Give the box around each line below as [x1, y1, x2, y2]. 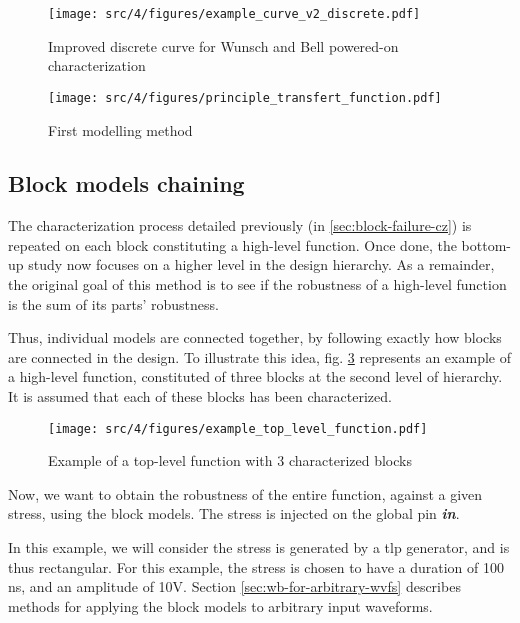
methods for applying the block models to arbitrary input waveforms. [8, 595, 433, 616]
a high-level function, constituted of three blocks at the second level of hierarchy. [8, 366, 503, 387]
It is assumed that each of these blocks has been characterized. [8, 386, 392, 407]
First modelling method [48, 119, 193, 140]
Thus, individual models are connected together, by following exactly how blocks [8, 327, 502, 348]
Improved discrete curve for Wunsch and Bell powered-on [48, 35, 399, 56]
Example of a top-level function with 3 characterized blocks [48, 450, 412, 471]
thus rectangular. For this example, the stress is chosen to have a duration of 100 [8, 556, 504, 577]
